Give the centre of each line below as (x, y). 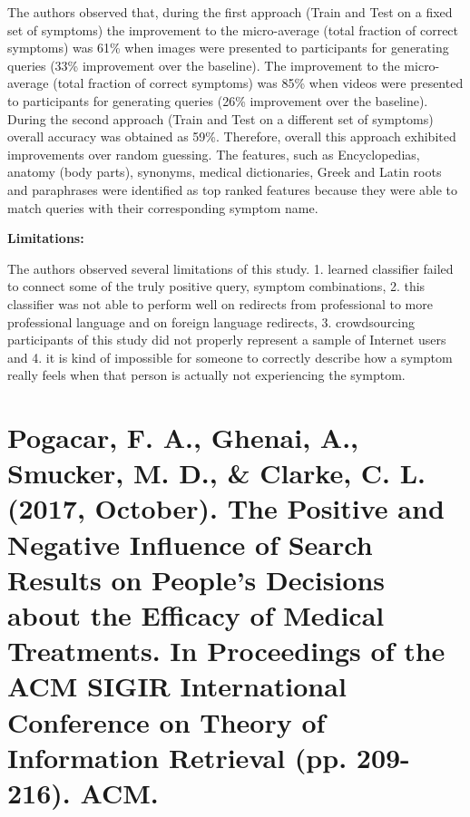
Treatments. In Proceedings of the (226, 651)
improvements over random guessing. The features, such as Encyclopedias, (214, 154)
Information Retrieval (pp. (177, 757)
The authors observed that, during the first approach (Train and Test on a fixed (230, 12)
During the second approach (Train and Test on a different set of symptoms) (220, 118)
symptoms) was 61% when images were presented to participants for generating (228, 48)
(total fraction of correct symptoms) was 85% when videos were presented (258, 83)
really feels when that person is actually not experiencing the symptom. (206, 375)
